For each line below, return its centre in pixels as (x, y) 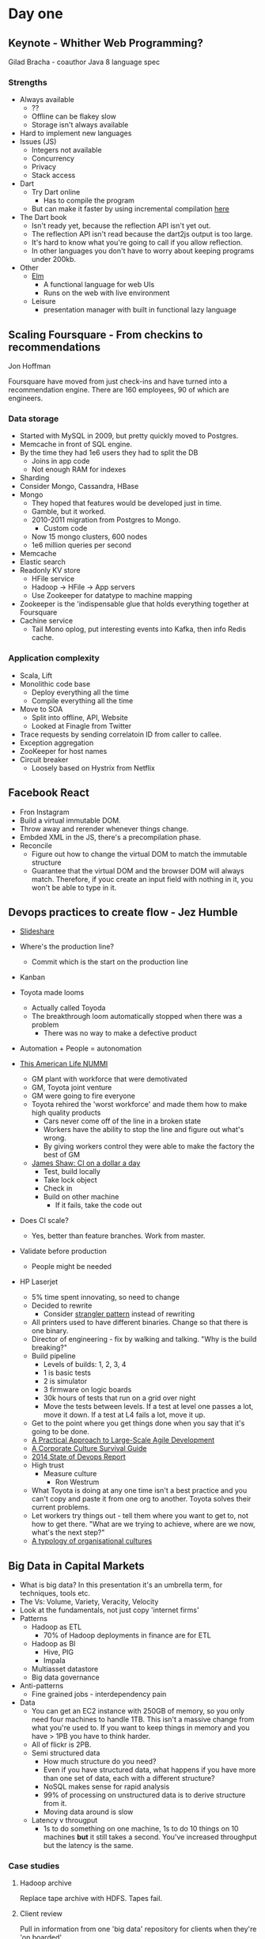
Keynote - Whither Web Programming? (106, 43)
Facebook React (49, 793)
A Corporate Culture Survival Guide (89, 1449)
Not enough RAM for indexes (79, 470)
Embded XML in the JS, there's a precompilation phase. (110, 837)
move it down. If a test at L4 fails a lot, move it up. (124, 1415)
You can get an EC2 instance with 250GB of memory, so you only (138, 1711)
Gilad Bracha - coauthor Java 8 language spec (84, 62)
